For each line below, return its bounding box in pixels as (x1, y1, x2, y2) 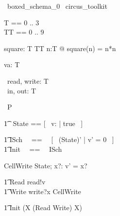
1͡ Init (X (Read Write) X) (4, 202, 82, 213)
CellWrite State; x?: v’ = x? (4, 160, 87, 170)
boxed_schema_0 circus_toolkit (7, 1, 107, 11)
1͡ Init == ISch (4, 144, 62, 154)
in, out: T (7, 85, 36, 95)
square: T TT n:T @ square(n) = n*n (4, 43, 116, 53)
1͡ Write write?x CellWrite (4, 186, 81, 196)
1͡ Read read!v (4, 177, 46, 187)
